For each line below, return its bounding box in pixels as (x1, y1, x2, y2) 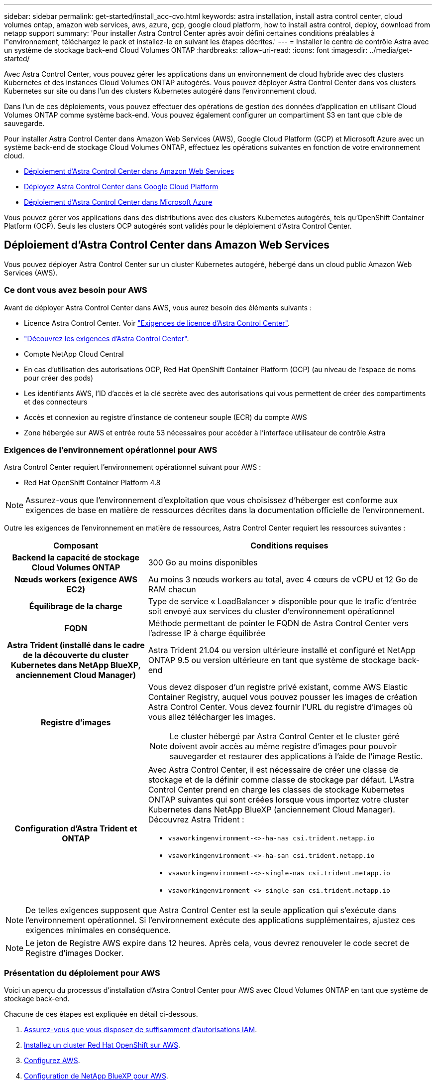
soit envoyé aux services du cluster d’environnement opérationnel (148, 606, 395, 617)
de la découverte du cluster (23, 650, 129, 661)
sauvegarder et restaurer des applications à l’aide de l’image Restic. (169, 751, 423, 762)
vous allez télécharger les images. (148, 712, 276, 722)
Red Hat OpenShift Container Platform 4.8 (24, 478, 161, 487)
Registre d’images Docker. (25, 948, 123, 958)
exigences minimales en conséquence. (25, 925, 171, 936)
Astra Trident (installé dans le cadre (6, 640, 145, 651)
